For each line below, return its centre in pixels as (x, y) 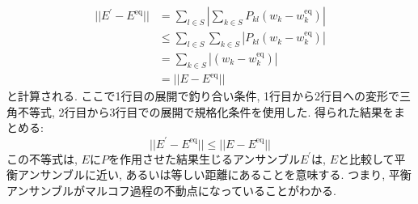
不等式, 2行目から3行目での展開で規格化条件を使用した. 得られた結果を (206, 111)
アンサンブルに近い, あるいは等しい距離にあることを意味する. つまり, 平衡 (214, 174)
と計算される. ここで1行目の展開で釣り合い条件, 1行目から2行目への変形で (203, 96)
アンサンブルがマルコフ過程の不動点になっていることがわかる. (171, 190)
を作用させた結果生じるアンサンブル (204, 158)
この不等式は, (42, 158)
